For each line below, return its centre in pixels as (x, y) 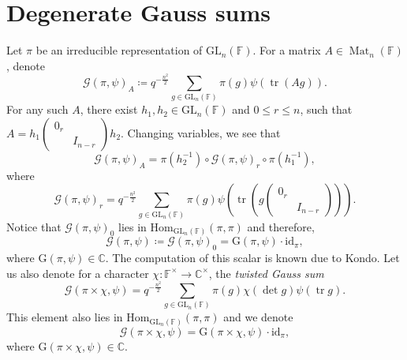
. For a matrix (287, 50)
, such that (326, 109)
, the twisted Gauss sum (266, 273)
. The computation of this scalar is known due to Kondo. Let (252, 258)
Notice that (34, 226)
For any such (37, 109)
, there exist (109, 109)
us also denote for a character (78, 273)
